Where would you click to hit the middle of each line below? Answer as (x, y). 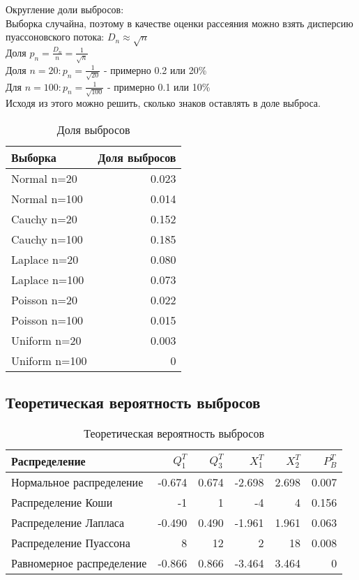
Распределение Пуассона (71, 543)
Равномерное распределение (79, 563)
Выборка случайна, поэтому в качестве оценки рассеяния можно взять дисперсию (179, 23)
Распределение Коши (62, 503)
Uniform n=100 (49, 360)
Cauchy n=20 (44, 218)
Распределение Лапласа (68, 523)
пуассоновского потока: (55, 37)
